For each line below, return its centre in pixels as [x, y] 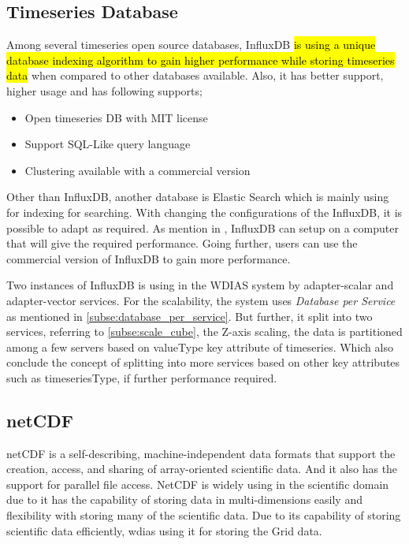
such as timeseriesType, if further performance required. [142, 377]
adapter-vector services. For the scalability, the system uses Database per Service [201, 300]
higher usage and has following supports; [104, 90]
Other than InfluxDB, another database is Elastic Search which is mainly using [198, 197]
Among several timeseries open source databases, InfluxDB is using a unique [191, 45]
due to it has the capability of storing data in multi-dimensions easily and [184, 499]
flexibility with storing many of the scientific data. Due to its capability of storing [204, 515]
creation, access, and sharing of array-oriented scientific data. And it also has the [202, 469]
